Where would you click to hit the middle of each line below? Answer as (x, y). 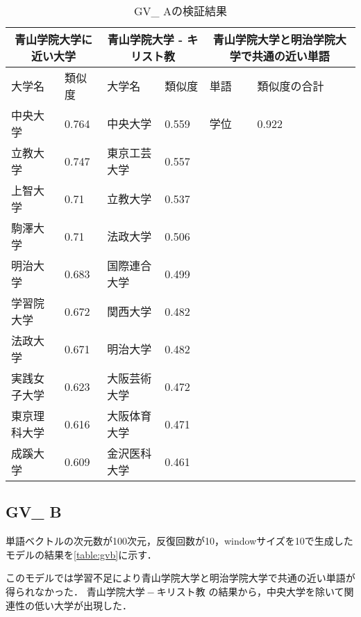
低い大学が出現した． (83, 605)
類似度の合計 (291, 86)
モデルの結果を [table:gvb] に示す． (81, 554)
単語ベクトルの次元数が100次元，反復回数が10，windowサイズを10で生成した (179, 541)
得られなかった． (44, 591)
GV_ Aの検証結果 (180, 11)
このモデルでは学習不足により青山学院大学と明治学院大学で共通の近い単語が (180, 578)
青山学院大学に (54, 39)
